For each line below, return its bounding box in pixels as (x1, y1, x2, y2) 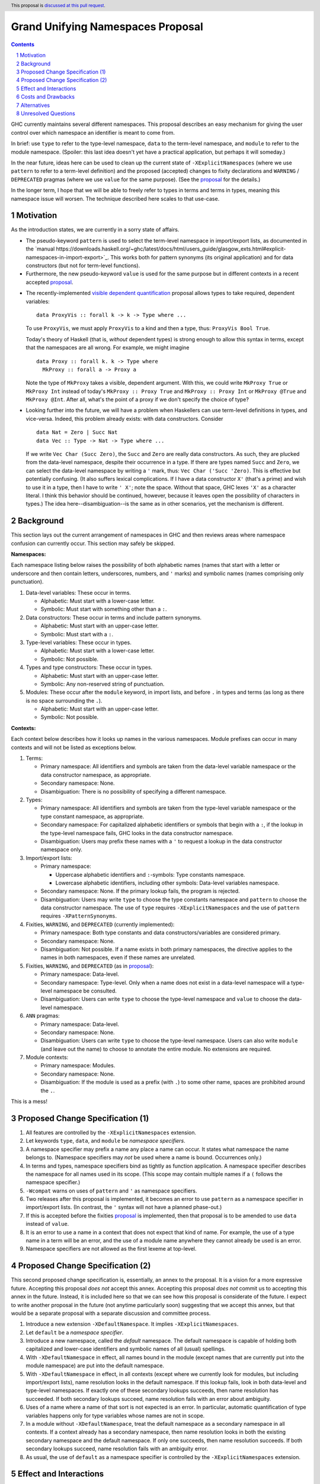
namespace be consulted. (53, 987, 117, 994)
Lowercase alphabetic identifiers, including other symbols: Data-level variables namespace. (55, 879, 280, 886)
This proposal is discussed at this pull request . (11, 2, 106, 8)
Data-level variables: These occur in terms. (25, 589, 132, 596)
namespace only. (40, 846, 83, 853)
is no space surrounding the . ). (25, 697, 103, 704)
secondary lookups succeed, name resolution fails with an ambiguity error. (25, 1445, 209, 1453)
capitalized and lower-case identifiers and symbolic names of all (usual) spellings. (25, 1345, 226, 1353)
